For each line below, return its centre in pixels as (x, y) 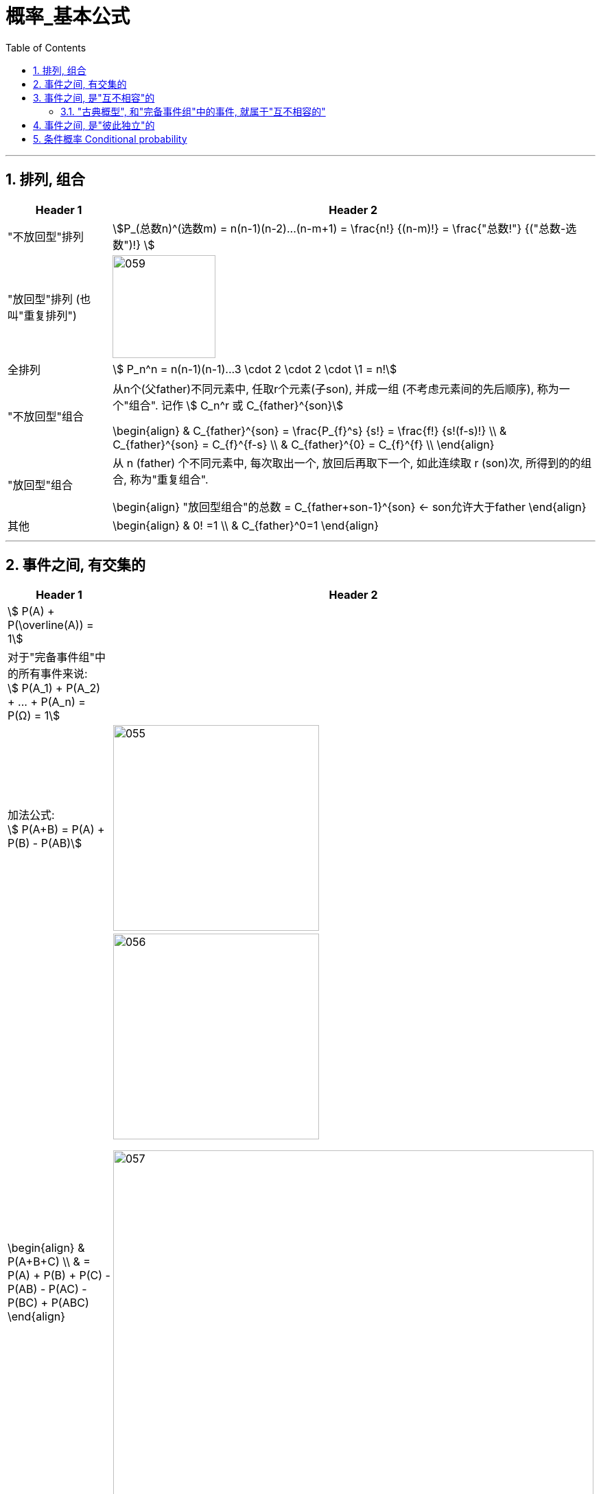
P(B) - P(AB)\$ (45, 843)
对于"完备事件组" (51, 657)
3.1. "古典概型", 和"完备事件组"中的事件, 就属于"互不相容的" (193, 111)
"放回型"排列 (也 (49, 299)
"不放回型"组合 (46, 416)
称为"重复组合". (169, 479)
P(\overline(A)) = (51, 625)
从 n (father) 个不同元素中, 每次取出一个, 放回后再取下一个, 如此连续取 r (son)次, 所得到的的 (347, 463)
